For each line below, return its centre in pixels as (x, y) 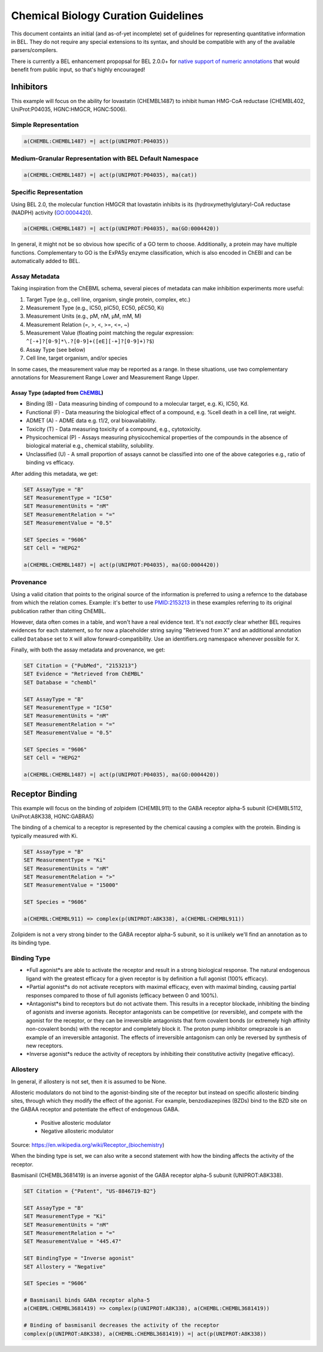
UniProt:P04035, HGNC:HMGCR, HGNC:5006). (69, 109)
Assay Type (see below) (56, 349)
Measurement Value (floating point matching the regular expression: (110, 333)
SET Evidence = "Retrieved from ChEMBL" (83, 674)
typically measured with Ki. (44, 835)
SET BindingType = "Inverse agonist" (79, 1258)
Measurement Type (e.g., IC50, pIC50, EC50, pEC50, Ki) (95, 307)
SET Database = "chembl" (60, 682)
